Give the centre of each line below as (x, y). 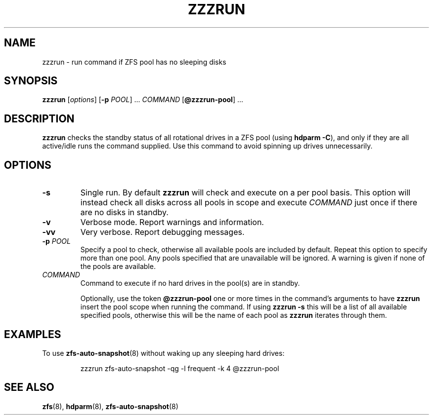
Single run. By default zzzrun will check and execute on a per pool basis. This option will (245, 193)
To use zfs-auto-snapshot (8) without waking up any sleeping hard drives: (163, 353)
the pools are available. (118, 267)
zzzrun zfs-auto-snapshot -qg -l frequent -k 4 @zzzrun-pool (180, 368)
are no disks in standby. (124, 212)
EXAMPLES (33, 334)
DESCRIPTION (39, 118)
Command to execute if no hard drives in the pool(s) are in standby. (190, 283)
